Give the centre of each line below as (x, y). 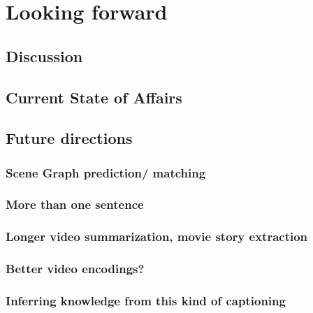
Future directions (69, 138)
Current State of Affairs (94, 97)
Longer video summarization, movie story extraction (157, 236)
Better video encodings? (75, 269)
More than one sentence (75, 204)
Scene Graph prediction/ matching (106, 172)
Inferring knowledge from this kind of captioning (146, 301)
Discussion (44, 56)
